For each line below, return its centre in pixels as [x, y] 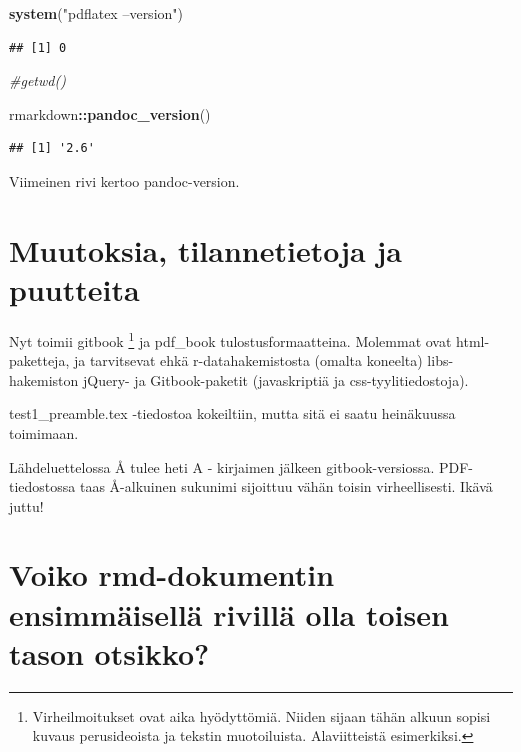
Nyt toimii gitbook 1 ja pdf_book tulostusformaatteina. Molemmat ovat [230, 339]
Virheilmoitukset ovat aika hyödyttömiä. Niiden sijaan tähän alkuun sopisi [261, 715]
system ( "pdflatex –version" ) [96, 13]
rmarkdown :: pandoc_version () [110, 113]
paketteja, [39, 360]
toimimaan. [44, 432]
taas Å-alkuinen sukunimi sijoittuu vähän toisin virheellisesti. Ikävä [286, 486]
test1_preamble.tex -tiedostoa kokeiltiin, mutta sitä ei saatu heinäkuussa [232, 413]
